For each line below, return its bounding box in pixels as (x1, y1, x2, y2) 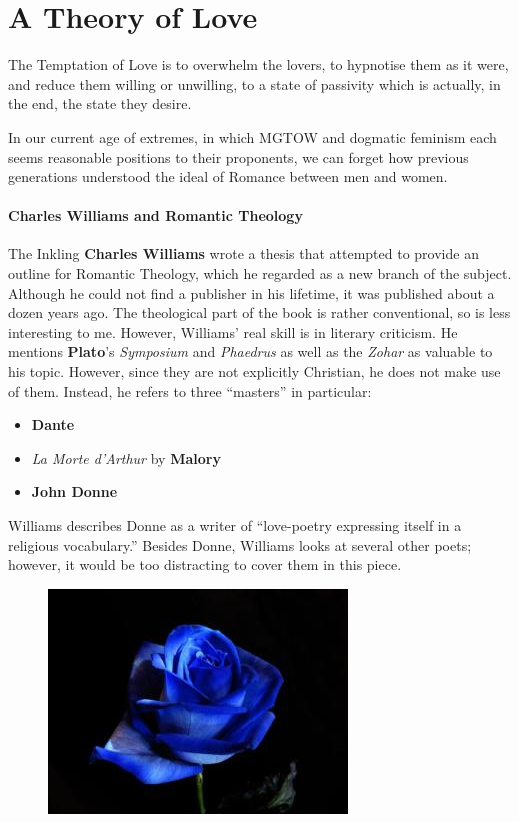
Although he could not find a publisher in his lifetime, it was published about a (8, 282, 495, 303)
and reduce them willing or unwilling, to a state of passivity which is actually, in (8, 73, 501, 94)
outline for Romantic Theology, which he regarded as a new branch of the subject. (8, 263, 512, 284)
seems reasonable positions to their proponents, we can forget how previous (8, 146, 469, 167)
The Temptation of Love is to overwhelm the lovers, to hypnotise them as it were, (8, 54, 509, 75)
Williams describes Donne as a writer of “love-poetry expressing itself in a (8, 515, 462, 536)
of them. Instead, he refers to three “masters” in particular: (8, 380, 372, 401)
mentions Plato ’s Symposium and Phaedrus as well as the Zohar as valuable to (8, 341, 493, 362)
